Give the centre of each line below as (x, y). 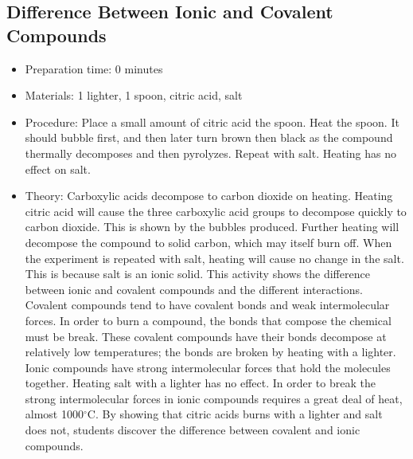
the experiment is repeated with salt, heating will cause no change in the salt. (214, 258)
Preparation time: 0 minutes (94, 68)
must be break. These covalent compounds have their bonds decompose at (206, 336)
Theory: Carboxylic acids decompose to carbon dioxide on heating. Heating (209, 196)
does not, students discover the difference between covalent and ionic (193, 430)
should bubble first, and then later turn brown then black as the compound (209, 137)
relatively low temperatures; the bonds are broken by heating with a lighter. (210, 352)
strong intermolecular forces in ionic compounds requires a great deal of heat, (214, 398)
